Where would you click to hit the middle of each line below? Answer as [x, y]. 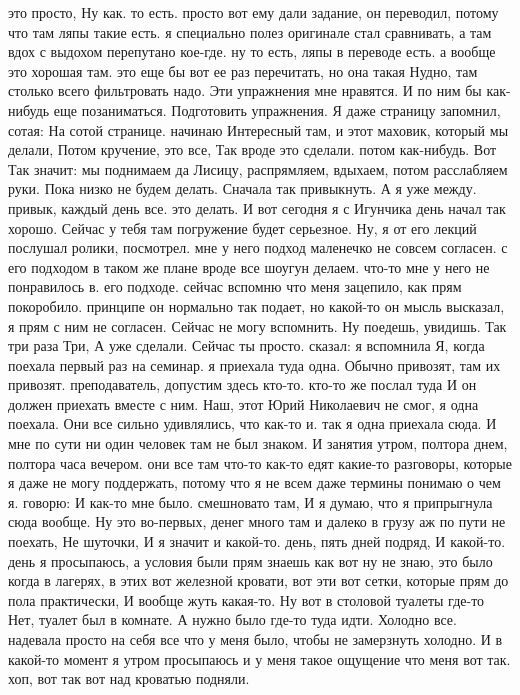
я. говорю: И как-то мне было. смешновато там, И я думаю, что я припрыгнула [250, 501]
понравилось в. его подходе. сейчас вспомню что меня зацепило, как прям [235, 286]
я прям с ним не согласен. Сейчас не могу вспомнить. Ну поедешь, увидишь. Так [257, 325]
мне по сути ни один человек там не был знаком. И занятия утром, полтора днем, [258, 443]
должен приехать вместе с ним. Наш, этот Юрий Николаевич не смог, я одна [243, 403]
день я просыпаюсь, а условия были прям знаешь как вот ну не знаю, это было [250, 560]
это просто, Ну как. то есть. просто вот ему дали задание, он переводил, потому [253, 12]
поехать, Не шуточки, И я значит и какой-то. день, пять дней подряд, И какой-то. [257, 541]
